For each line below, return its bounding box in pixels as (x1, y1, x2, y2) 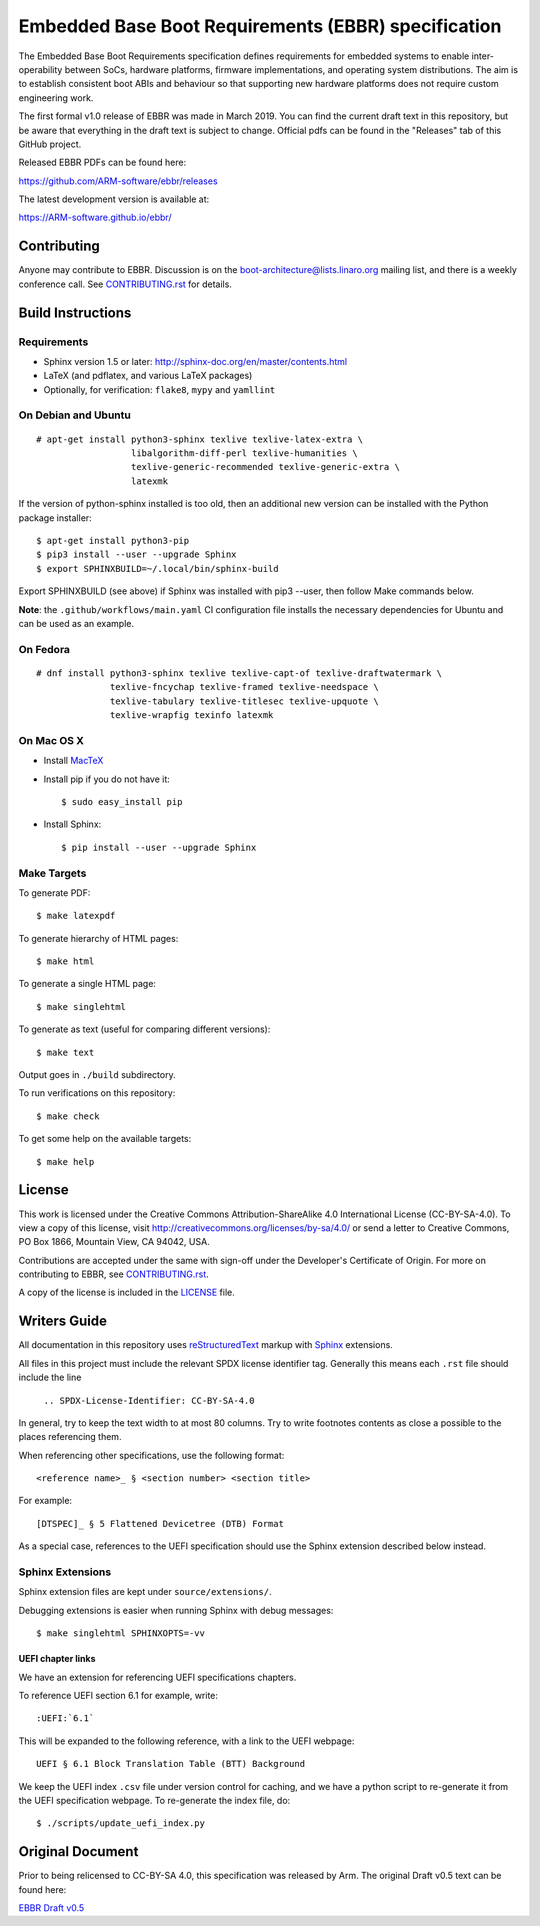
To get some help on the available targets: (18, 1133, 192, 1145)
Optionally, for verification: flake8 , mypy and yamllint (43, 383, 276, 395)
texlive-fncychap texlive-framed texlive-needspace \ (110, 681, 379, 693)
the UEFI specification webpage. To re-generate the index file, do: (18, 1794, 291, 1806)
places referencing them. (18, 1431, 122, 1443)
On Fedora (18, 642, 70, 656)
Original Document (18, 1843, 139, 1860)
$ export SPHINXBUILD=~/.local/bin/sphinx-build (36, 563, 279, 574)
